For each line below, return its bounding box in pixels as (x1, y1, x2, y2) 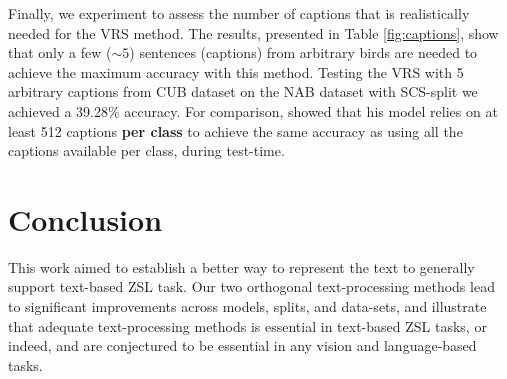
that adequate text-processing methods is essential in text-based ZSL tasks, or (8, 315, 487, 336)
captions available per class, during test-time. (8, 140, 285, 161)
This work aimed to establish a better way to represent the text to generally (8, 256, 475, 277)
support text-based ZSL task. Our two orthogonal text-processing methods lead (8, 276, 495, 297)
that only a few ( (8, 42, 112, 63)
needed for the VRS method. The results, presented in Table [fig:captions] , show (8, 22, 499, 43)
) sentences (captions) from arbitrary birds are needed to (129, 42, 478, 63)
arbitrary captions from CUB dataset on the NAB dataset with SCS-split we (8, 81, 478, 102)
